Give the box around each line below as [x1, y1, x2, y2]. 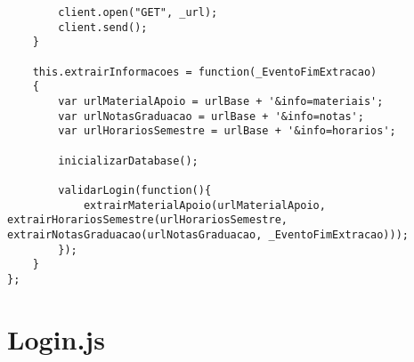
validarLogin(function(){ [58, 183, 212, 197]
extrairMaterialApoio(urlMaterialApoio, [83, 198, 326, 212]
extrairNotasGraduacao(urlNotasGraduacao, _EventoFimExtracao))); [7, 228, 410, 241]
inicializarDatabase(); [58, 154, 199, 167]
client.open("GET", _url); [58, 6, 218, 19]
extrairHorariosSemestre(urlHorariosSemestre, [7, 213, 288, 227]
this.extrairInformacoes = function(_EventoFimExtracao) [32, 65, 377, 78]
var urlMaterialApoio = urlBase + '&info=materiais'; [58, 94, 384, 108]
